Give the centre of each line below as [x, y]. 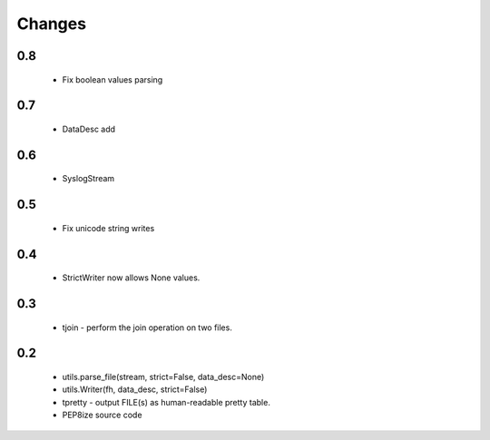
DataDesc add [89, 129]
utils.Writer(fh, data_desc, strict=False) [135, 389]
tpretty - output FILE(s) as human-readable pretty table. [167, 402]
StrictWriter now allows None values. [131, 278]
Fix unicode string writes [108, 228]
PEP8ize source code [102, 415]
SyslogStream [88, 179]
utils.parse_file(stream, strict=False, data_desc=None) [163, 377]
